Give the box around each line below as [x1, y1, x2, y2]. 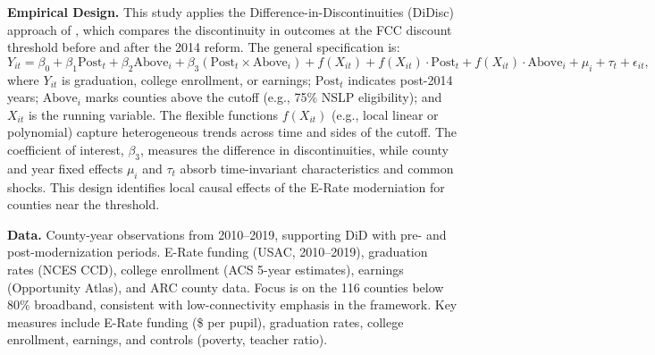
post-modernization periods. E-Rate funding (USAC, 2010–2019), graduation [7, 242, 428, 261]
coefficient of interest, [7, 139, 124, 158]
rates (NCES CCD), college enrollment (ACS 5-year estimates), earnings [7, 259, 404, 278]
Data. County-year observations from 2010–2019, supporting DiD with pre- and [7, 224, 447, 243]
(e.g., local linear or [332, 105, 439, 123]
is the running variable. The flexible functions [28, 105, 279, 123]
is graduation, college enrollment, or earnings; [62, 70, 312, 89]
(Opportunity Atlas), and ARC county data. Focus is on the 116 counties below [7, 277, 444, 296]
